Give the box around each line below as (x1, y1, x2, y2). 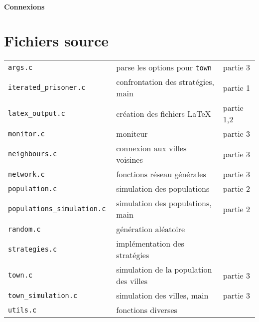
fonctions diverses (116, 304, 177, 316)
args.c (8, 63, 33, 71)
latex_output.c (8, 109, 65, 118)
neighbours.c (8, 150, 57, 158)
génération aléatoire (116, 223, 185, 235)
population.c (8, 184, 57, 193)
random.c (8, 225, 41, 233)
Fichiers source (4, 30, 109, 51)
